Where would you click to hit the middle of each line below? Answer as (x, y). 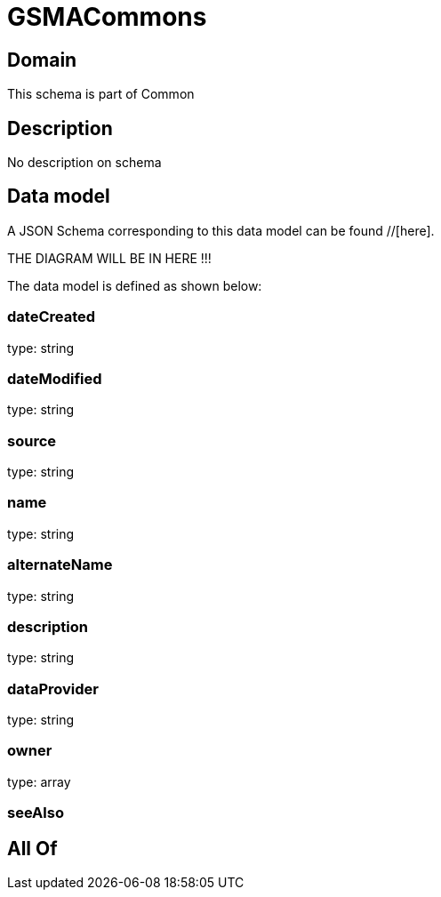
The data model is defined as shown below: (135, 285)
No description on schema (84, 163)
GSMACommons (107, 17)
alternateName (60, 565)
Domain (42, 60)
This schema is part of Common (101, 94)
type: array (39, 781)
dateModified (55, 378)
